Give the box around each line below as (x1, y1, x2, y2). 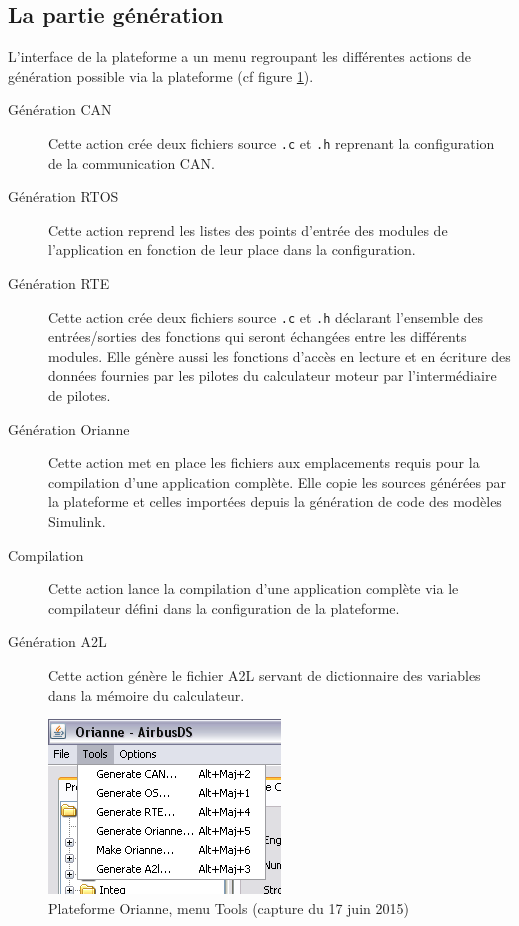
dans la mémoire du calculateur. (48, 684, 245, 705)
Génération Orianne (8, 418, 130, 439)
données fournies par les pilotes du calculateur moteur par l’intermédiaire (48, 365, 497, 386)
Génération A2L (8, 631, 107, 652)
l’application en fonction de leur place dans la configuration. (48, 239, 416, 260)
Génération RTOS (8, 186, 119, 207)
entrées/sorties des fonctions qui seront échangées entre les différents (48, 326, 467, 347)
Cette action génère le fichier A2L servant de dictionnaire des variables (48, 664, 481, 685)
